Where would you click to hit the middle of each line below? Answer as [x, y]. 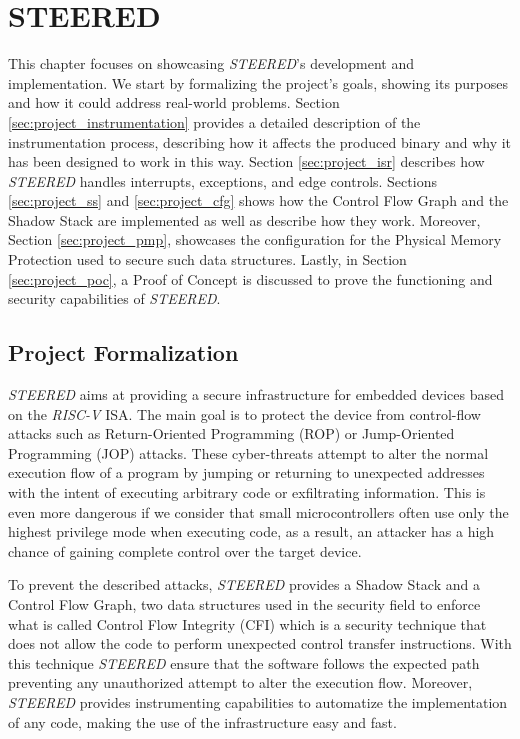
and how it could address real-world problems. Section [174, 102]
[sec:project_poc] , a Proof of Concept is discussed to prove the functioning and [250, 278]
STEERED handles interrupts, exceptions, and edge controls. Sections [222, 180]
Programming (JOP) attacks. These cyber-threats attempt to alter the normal [248, 452]
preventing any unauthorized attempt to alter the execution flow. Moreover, [240, 682]
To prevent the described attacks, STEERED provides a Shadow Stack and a [244, 584]
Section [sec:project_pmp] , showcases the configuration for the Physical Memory [255, 239]
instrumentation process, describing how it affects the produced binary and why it [260, 141]
